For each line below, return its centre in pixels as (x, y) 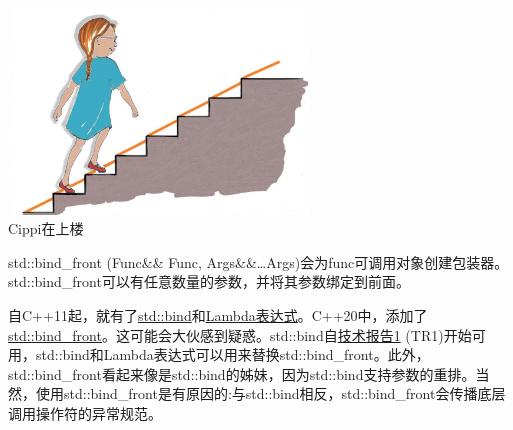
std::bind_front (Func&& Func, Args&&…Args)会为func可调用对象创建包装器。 (258, 261)
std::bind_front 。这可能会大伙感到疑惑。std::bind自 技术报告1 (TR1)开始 (240, 334)
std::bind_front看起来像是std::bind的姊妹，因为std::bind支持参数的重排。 (242, 373)
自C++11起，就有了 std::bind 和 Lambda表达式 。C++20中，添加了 (218, 315)
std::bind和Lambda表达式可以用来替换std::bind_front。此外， (232, 354)
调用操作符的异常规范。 (85, 413)
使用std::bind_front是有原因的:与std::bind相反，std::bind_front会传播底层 (270, 393)
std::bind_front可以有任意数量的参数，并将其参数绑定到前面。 (209, 281)
